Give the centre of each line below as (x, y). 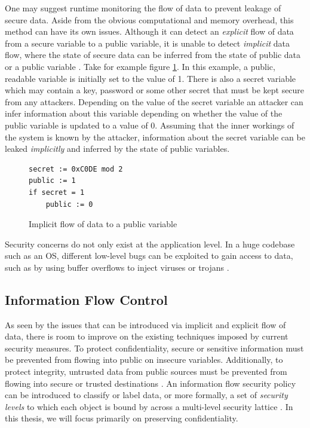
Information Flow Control (86, 299)
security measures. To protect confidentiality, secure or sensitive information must (154, 348)
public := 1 (52, 181)
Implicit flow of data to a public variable (103, 224)
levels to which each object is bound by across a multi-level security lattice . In (149, 406)
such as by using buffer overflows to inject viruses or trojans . (117, 267)
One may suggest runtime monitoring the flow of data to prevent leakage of (143, 8)
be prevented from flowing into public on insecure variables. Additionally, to (144, 360)
